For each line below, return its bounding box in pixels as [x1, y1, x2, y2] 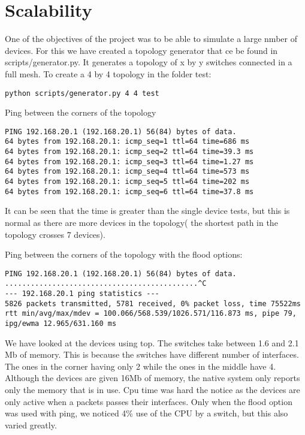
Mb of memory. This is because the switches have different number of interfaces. [5, 348, 299, 361]
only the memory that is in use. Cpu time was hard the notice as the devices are [5, 383, 300, 396]
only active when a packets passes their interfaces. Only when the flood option [5, 395, 292, 407]
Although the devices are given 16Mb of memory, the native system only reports [5, 371, 300, 384]
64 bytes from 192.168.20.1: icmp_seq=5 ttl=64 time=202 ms [5, 177, 250, 186]
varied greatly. [5, 418, 57, 431]
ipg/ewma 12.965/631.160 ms [5, 319, 117, 328]
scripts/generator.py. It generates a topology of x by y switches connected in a [5, 56, 292, 68]
